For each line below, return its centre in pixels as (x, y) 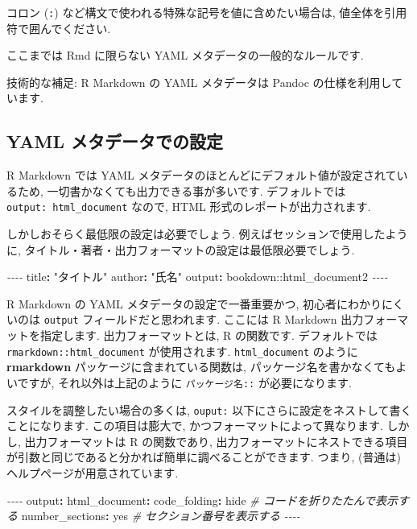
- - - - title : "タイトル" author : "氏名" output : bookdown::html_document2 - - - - (197, 277)
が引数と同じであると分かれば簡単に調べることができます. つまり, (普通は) (204, 457)
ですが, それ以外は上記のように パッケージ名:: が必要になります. (184, 382)
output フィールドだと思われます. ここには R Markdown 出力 (204, 319)
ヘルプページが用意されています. (93, 473)
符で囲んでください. (59, 28)
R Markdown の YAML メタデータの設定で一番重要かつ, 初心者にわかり (194, 303)
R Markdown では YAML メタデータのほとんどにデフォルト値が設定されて (202, 175)
